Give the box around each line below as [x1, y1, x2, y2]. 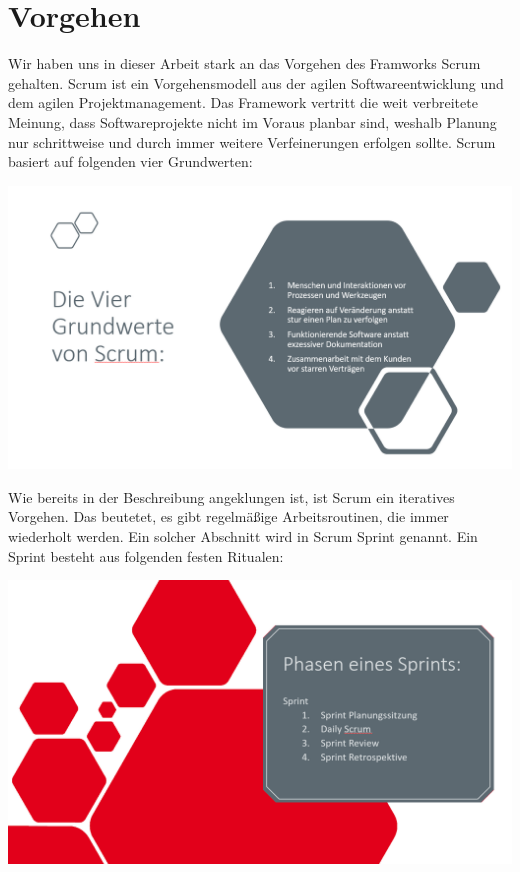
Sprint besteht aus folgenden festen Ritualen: [8, 545, 284, 566]
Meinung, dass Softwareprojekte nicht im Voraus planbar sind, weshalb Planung [8, 111, 497, 132]
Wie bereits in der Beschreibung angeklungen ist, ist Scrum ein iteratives [8, 486, 455, 507]
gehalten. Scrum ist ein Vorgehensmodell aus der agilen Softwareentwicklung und [8, 72, 504, 93]
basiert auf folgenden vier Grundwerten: [8, 151, 253, 172]
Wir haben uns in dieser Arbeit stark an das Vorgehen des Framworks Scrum [8, 53, 481, 74]
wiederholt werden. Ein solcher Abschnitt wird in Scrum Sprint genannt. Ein [8, 525, 478, 546]
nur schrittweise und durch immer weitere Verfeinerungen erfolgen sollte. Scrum [8, 131, 496, 152]
